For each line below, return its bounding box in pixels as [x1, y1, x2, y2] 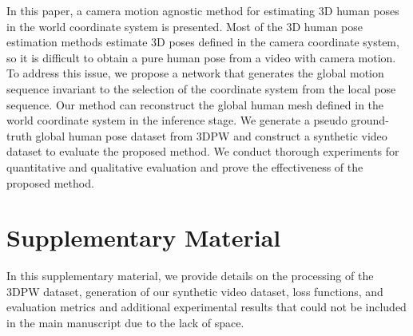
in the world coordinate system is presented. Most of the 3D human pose [6, 18, 363, 34]
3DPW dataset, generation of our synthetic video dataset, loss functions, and [6, 283, 383, 299]
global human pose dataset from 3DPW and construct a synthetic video [35, 127, 387, 144]
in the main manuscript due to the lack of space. [6, 314, 244, 331]
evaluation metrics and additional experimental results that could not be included [6, 298, 407, 315]
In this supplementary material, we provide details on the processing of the [6, 267, 374, 284]
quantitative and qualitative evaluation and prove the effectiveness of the [6, 158, 363, 175]
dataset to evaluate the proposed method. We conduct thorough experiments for [6, 143, 399, 160]
